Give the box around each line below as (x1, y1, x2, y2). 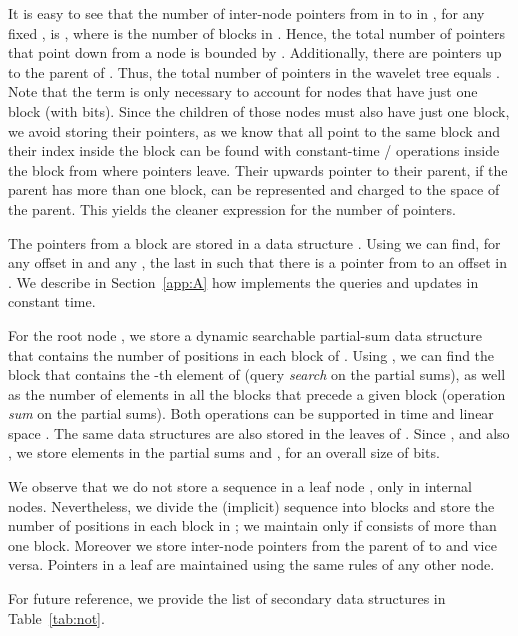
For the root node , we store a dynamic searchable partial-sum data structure (8, 324, 483, 345)
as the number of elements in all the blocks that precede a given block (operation (8, 383, 506, 404)
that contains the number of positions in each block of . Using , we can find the (8, 344, 495, 365)
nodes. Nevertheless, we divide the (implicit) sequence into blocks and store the (8, 495, 495, 516)
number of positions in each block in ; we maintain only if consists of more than (8, 515, 497, 536)
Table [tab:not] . (8, 607, 105, 628)
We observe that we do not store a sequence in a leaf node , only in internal (8, 476, 472, 497)
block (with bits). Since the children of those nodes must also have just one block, (8, 100, 510, 121)
